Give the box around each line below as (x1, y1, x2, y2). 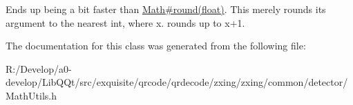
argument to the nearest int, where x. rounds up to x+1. (6, 15, 245, 30)
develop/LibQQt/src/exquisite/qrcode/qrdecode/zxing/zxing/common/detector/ (6, 75, 348, 89)
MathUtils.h (6, 88, 57, 102)
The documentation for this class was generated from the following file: (6, 38, 306, 53)
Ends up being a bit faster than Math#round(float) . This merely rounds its (6, 2, 326, 16)
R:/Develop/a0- (6, 61, 72, 75)
